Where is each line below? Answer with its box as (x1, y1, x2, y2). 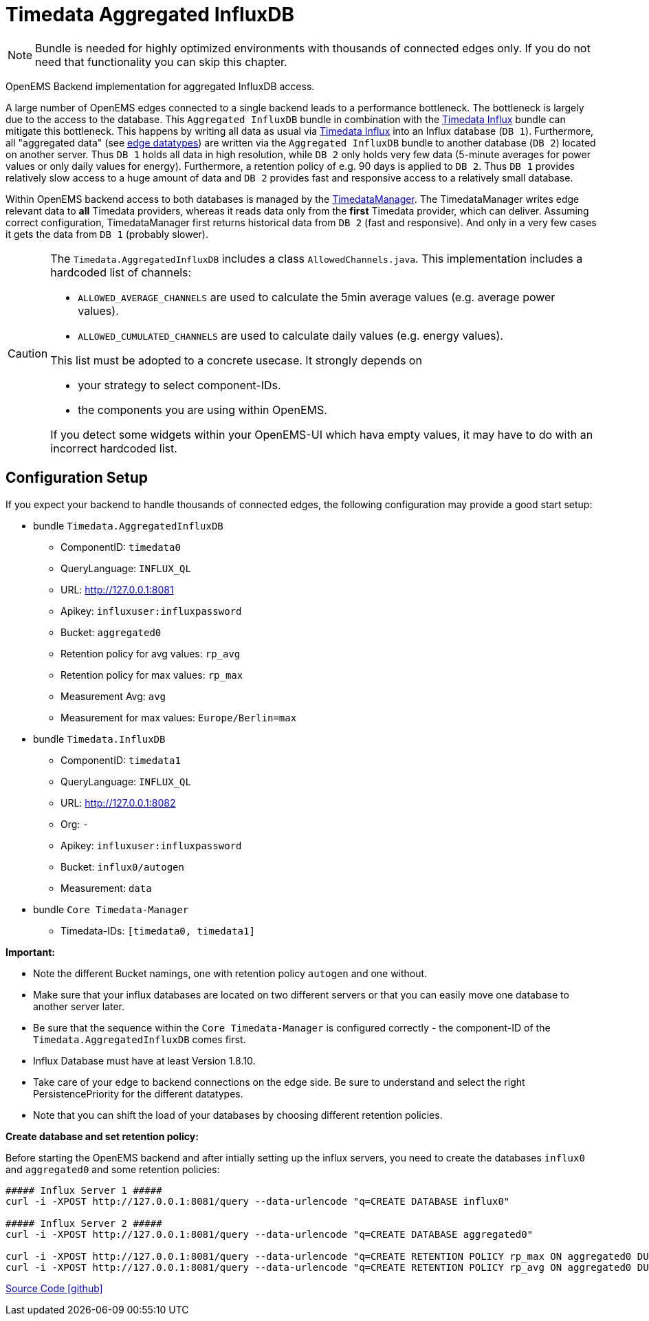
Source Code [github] (5, 1282, 103, 1294)
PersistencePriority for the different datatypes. (33, 1087, 243, 1100)
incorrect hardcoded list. (50, 441, 177, 455)
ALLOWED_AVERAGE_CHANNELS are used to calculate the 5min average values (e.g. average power (78, 290, 555, 304)
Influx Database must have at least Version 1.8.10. (33, 1054, 256, 1067)
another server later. (33, 1000, 125, 1012)
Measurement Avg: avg (60, 690, 166, 702)
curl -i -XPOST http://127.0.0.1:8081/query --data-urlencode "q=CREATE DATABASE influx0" (5, 1195, 510, 1207)
